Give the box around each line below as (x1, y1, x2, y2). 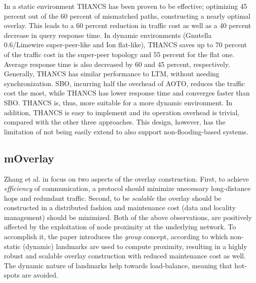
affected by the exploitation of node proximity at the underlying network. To (4, 221, 236, 232)
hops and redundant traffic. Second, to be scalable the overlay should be (4, 192, 221, 203)
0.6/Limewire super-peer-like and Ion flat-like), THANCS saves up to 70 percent (4, 39, 247, 50)
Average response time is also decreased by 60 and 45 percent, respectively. (4, 59, 230, 69)
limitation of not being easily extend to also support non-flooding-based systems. (4, 126, 249, 136)
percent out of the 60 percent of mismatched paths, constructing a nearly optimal (4, 10, 251, 21)
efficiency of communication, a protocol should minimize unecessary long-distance (4, 183, 251, 193)
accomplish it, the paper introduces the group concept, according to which (4, 231, 228, 242)
